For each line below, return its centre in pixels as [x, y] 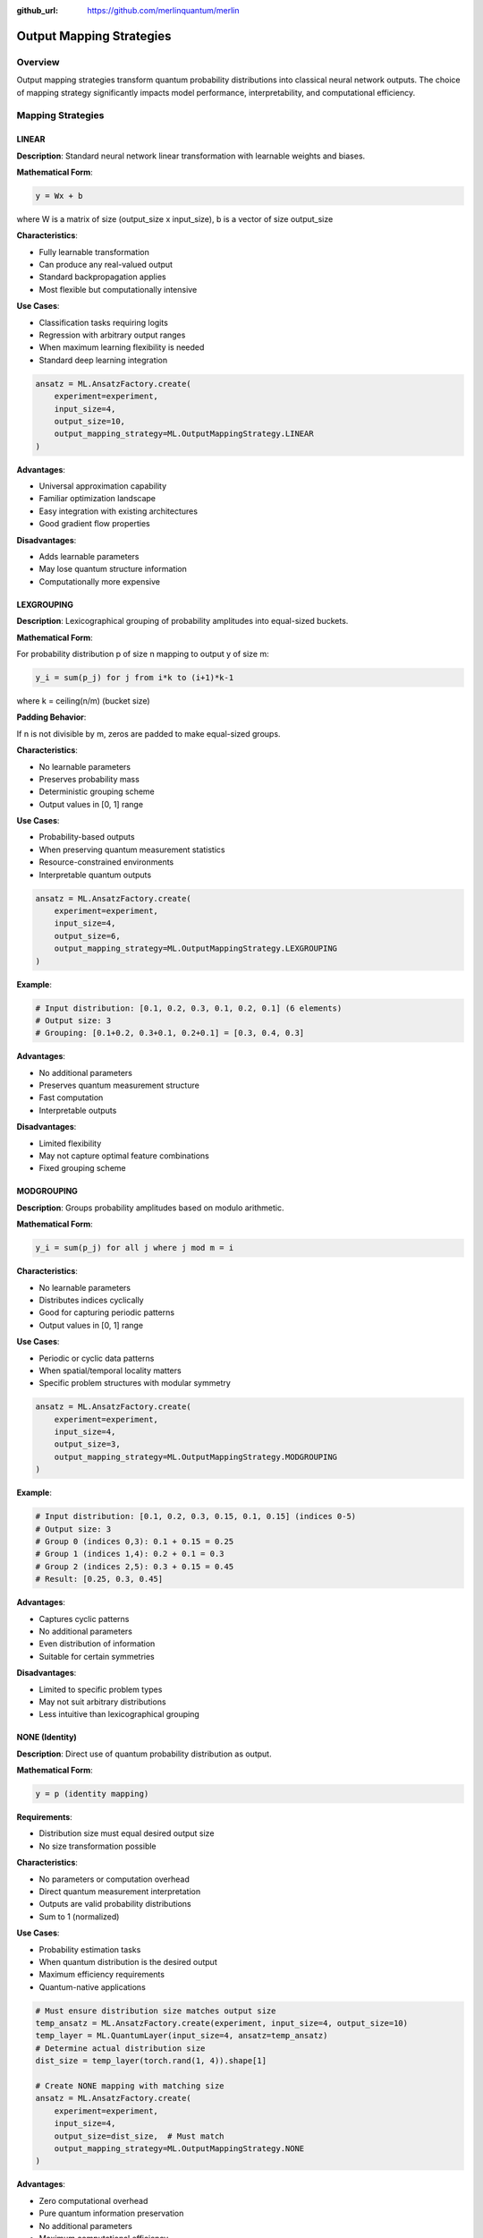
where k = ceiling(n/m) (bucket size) [84, 700]
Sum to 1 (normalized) [79, 1917]
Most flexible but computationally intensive [118, 289]
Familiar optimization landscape [97, 499]
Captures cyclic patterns [84, 1619]
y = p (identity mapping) [92, 1794]
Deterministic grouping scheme [97, 791]
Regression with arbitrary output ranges [112, 335]
